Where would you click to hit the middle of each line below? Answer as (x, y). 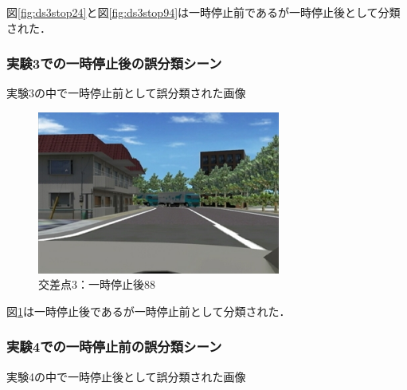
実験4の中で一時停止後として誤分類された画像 (126, 376)
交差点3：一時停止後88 (97, 284)
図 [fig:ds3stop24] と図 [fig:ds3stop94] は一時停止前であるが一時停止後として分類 (203, 12)
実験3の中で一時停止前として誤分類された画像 (126, 93)
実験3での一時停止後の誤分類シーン (114, 63)
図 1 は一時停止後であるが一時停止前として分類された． (149, 311)
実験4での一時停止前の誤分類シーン (114, 347)
